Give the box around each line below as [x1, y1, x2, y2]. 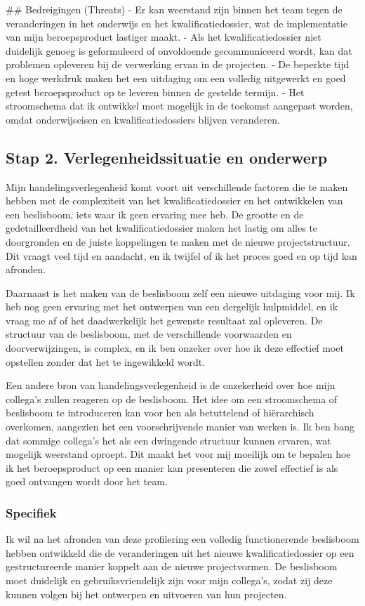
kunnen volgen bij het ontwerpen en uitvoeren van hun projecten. [6, 586, 287, 601]
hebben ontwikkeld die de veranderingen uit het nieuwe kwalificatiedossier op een [6, 545, 354, 560]
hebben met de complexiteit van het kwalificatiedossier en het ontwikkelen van [6, 193, 343, 208]
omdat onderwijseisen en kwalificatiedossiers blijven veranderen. [6, 112, 280, 126]
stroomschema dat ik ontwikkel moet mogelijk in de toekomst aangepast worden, [6, 98, 353, 113]
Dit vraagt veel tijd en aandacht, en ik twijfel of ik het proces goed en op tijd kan [6, 248, 357, 263]
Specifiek [6, 503, 57, 521]
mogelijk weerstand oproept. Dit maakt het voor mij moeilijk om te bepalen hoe [6, 447, 351, 461]
